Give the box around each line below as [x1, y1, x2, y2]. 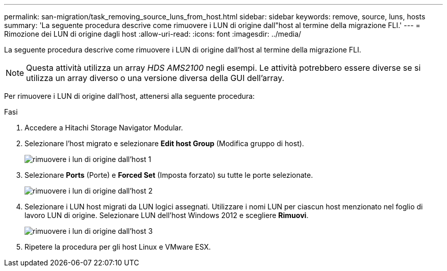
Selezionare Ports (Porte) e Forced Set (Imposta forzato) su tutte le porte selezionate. [24, 171, 313, 179]
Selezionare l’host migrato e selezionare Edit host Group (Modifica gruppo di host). [24, 139, 304, 148]
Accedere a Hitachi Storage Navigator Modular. [24, 123, 183, 132]
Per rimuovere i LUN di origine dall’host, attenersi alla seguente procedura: [4, 92, 255, 100]
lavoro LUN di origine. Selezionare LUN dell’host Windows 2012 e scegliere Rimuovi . [24, 211, 309, 220]
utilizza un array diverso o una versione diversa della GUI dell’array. [26, 73, 285, 83]
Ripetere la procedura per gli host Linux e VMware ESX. [24, 242, 211, 251]
